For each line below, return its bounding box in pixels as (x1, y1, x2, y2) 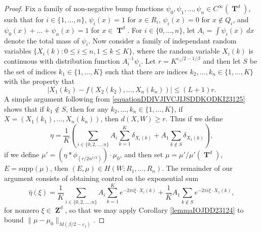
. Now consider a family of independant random (88, 35, 237, 45)
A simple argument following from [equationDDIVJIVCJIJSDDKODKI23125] (4, 93, 245, 104)
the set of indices (4, 66, 57, 76)
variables (4, 45, 31, 56)
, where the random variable (132, 45, 220, 56)
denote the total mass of (4, 35, 80, 45)
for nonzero (4, 204, 39, 215)
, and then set (120, 149, 163, 160)
